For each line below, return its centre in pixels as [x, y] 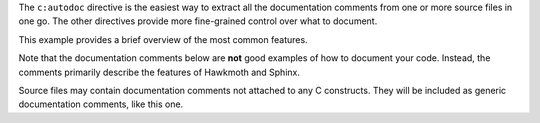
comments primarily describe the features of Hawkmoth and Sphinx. [159, 72]
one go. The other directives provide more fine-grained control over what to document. [198, 21]
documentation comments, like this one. [101, 104]
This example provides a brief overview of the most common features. [163, 39]
